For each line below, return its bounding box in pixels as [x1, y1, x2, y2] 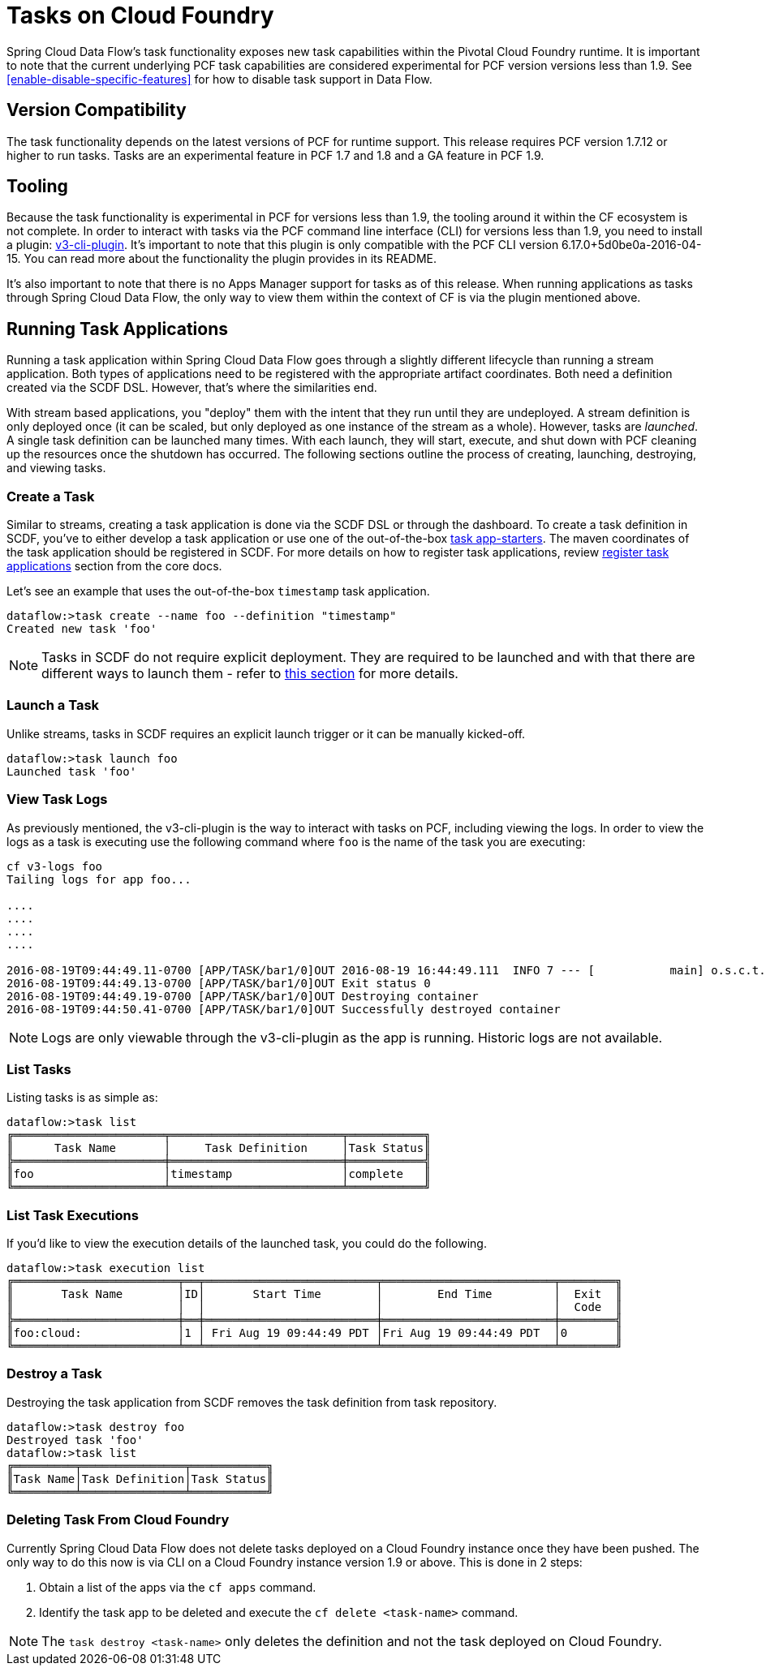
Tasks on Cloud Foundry [6, 2, 274, 29]
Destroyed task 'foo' [6, 1433, 144, 1446]
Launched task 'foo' [6, 764, 137, 778]
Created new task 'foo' [6, 622, 157, 636]
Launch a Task [6, 697, 100, 714]
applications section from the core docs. [6, 559, 222, 574]
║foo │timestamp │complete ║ [6, 1167, 431, 1181]
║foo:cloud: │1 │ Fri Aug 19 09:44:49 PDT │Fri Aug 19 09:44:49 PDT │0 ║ [6, 1326, 622, 1340]
